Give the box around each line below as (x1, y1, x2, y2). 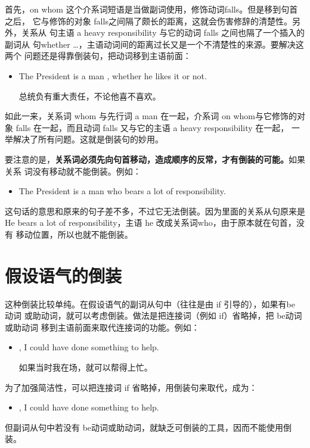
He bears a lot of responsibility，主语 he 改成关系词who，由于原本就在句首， (5, 216, 296, 229)
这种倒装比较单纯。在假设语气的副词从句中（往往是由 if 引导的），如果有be (5, 297, 295, 310)
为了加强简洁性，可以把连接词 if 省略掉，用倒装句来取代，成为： (5, 381, 258, 393)
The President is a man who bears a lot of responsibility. (18, 185, 226, 197)
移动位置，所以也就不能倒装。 (15, 228, 133, 240)
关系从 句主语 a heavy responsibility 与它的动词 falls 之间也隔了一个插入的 (21, 26, 305, 39)
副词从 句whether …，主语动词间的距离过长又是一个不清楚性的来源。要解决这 (5, 38, 304, 50)
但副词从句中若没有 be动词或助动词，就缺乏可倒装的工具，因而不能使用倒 (5, 421, 292, 433)
